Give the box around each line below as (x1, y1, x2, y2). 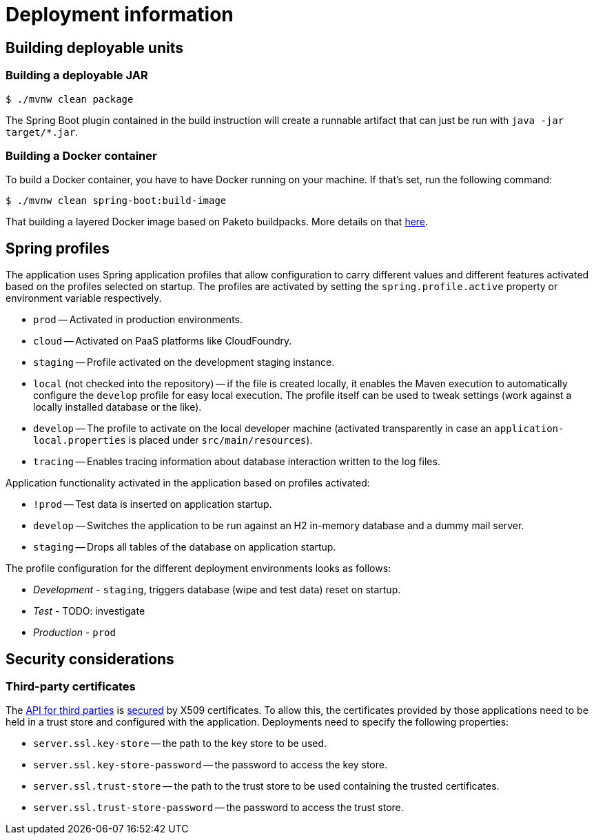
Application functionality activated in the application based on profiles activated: (6, 477, 370, 489)
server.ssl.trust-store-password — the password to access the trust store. (33, 801, 404, 814)
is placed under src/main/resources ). (128, 434, 313, 447)
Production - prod (33, 626, 116, 639)
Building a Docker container (6, 148, 157, 163)
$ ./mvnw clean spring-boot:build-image (6, 195, 227, 207)
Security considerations (6, 650, 174, 668)
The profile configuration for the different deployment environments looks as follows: (6, 562, 391, 575)
